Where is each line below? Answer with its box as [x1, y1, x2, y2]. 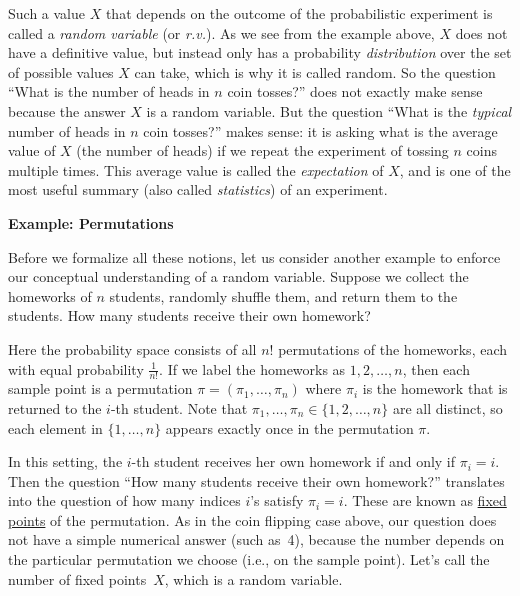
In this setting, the [8, 451, 123, 472]
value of [8, 140, 56, 161]
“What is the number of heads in [8, 81, 210, 102]
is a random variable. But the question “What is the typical [146, 100, 512, 121]
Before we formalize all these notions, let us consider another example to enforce [8, 246, 501, 267]
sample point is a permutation [8, 378, 193, 399]
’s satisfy [250, 490, 304, 511]
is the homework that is [362, 378, 508, 399]
